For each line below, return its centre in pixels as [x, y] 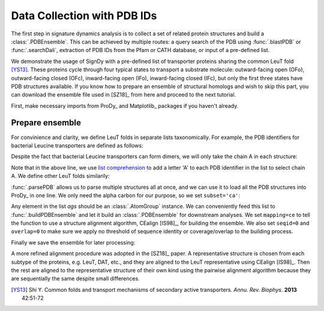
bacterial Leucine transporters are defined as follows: [77, 145]
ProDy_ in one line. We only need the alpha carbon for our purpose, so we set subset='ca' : [125, 195]
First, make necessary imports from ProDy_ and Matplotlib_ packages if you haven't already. [125, 105]
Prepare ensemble [46, 123]
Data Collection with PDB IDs [84, 16]
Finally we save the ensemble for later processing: [73, 242]
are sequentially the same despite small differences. [76, 279]
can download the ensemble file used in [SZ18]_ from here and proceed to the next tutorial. [124, 95]
